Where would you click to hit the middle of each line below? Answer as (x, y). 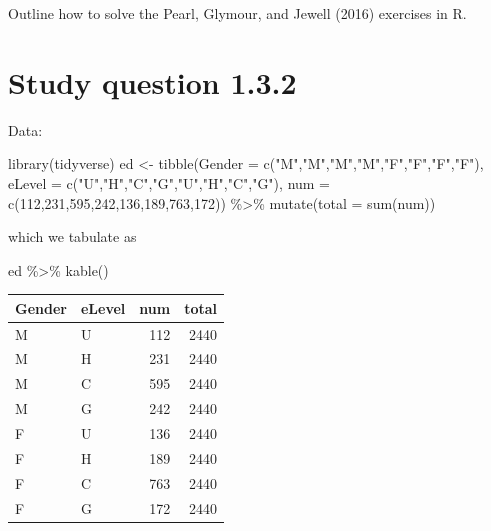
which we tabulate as (72, 236)
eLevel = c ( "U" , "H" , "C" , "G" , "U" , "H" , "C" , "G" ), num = (169, 182)
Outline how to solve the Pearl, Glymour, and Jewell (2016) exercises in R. (237, 13)
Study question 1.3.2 (152, 81)
